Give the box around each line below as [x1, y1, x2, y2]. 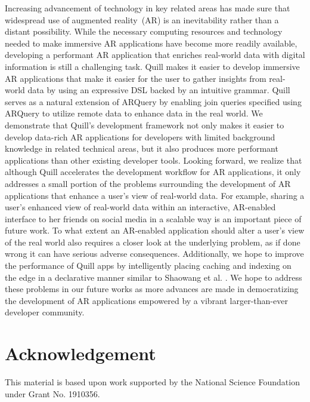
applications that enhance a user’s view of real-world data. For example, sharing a [5, 189, 305, 201]
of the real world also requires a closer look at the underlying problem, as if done [5, 235, 300, 248]
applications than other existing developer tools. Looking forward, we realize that [5, 154, 302, 166]
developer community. [5, 306, 85, 318]
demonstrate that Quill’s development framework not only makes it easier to [5, 118, 284, 131]
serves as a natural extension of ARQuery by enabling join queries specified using [5, 95, 302, 108]
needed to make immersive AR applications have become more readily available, [5, 36, 297, 49]
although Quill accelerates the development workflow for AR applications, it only [5, 165, 301, 178]
